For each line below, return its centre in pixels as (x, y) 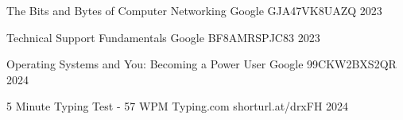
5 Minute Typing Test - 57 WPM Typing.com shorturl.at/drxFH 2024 (178, 106)
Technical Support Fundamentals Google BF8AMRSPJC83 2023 (163, 37)
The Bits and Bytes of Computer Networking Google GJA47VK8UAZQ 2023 (194, 10)
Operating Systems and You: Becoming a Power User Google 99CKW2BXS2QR (201, 64)
